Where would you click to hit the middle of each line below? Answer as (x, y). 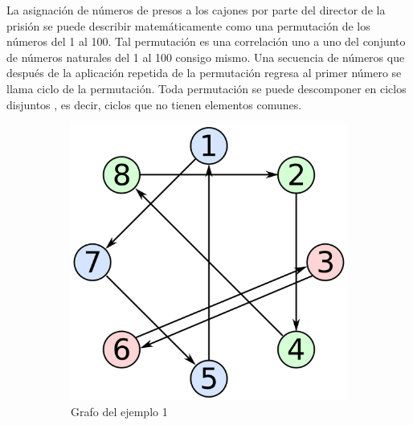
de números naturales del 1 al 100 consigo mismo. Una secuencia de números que (206, 57)
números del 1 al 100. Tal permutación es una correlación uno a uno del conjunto (206, 41)
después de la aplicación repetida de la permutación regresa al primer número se (204, 73)
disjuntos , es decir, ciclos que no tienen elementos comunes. (154, 104)
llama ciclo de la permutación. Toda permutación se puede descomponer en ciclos (206, 88)
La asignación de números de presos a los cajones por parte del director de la (196, 10)
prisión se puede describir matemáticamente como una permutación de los (188, 25)
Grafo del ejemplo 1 (119, 411)
